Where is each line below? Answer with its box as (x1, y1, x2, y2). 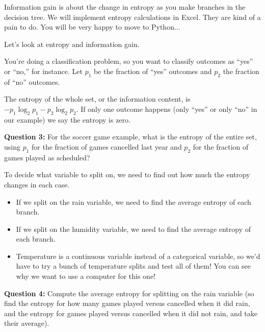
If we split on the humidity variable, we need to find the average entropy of (16, 223, 251, 234)
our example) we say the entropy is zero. (4, 114, 130, 125)
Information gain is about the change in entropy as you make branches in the (4, 2, 246, 12)
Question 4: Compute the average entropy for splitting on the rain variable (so (4, 288, 254, 298)
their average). (4, 318, 49, 328)
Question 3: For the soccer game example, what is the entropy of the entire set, (4, 131, 257, 142)
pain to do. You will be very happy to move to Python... (4, 21, 180, 32)
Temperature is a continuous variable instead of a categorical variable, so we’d (16, 250, 260, 261)
